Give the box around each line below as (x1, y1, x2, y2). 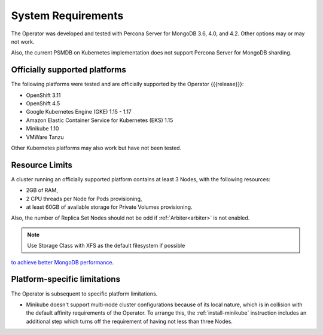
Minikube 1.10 (26, 125, 59, 132)
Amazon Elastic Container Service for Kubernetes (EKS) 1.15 (26, 117, 173, 124)
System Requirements (11, 9, 124, 22)
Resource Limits (11, 160, 73, 170)
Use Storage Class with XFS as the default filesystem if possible (27, 242, 185, 249)
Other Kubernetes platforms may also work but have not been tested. (11, 144, 182, 151)
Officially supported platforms (11, 65, 127, 75)
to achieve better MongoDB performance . (11, 258, 114, 266)
